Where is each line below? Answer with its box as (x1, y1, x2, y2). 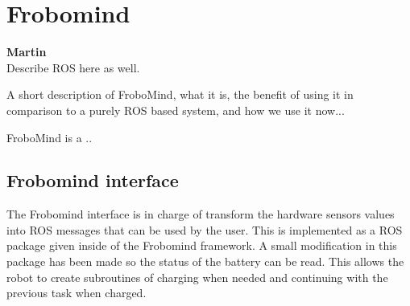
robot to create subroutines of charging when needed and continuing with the (6, 268, 388, 285)
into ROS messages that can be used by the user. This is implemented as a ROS (6, 221, 403, 238)
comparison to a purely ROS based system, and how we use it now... (6, 101, 345, 118)
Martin (6, 43, 47, 60)
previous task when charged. (6, 284, 147, 301)
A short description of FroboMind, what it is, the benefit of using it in (6, 86, 354, 103)
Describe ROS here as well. (6, 59, 140, 75)
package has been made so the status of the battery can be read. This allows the (6, 253, 404, 270)
